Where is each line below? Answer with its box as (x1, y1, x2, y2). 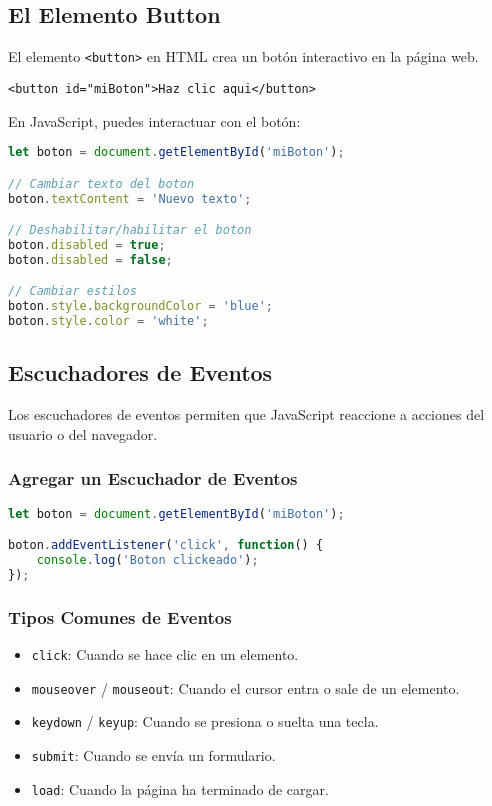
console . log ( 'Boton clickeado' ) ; (36, 552, 259, 567)
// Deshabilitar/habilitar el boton (8, 223, 252, 238)
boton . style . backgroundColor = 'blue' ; (8, 299, 273, 314)
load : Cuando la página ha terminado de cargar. (31, 778, 329, 799)
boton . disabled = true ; (8, 237, 166, 252)
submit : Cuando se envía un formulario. (31, 744, 276, 765)
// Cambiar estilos (8, 284, 137, 299)
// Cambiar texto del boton (8, 176, 195, 191)
